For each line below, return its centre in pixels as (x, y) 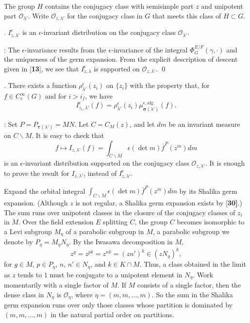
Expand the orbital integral (45, 191)
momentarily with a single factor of (56, 285)
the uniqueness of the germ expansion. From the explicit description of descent (121, 59)
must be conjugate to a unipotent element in (116, 274)
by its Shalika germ (208, 191)
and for (56, 96)
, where (82, 294)
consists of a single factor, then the (189, 285)
